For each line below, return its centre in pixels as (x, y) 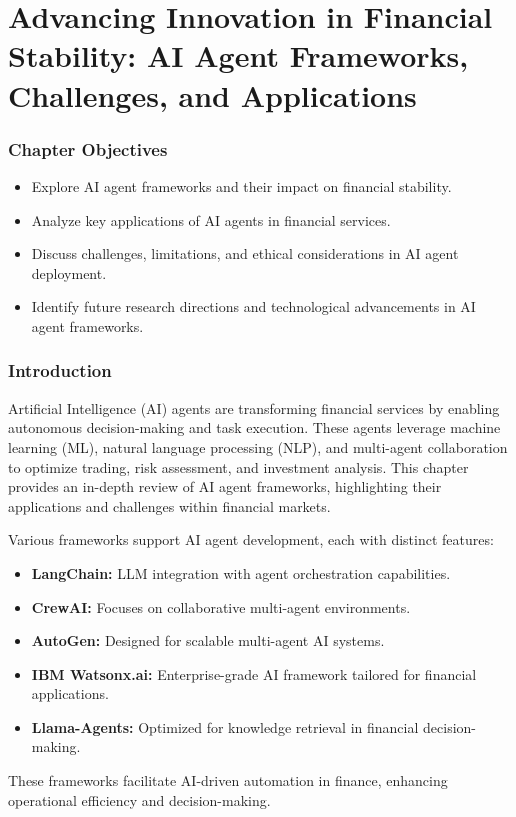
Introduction (60, 370)
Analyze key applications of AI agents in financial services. (211, 219)
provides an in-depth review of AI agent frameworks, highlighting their (225, 486)
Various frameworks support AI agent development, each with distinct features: (251, 539)
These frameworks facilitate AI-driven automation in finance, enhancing (228, 780)
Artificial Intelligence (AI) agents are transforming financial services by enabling (254, 407)
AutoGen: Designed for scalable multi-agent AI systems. (208, 640)
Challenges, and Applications (212, 94)
